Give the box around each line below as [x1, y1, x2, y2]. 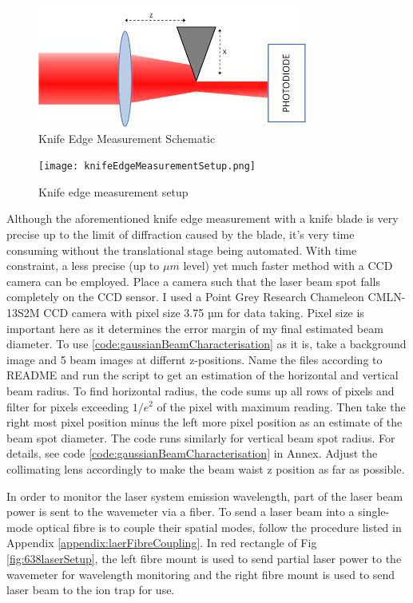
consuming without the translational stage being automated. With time [6, 241, 357, 258]
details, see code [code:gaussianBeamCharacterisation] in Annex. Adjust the [6, 445, 378, 462]
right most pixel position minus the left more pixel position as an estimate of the [6, 414, 403, 430]
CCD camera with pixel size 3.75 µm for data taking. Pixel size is [43, 304, 364, 320]
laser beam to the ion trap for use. [6, 581, 175, 598]
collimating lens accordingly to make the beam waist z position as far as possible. [6, 460, 405, 477]
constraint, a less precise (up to [6, 257, 160, 274]
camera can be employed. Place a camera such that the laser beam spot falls [6, 272, 380, 289]
